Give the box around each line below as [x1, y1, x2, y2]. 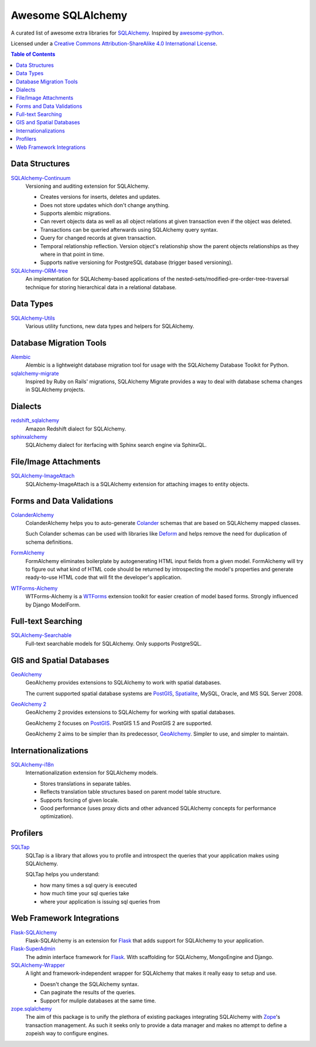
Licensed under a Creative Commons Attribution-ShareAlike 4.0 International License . [11, 40, 218, 47]
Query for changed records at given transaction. [40, 235, 157, 242]
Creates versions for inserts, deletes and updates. [40, 194, 161, 201]
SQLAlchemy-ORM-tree [11, 267, 68, 274]
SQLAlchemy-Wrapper [11, 962, 66, 969]
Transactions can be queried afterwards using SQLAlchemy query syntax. [40, 226, 218, 233]
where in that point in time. [40, 251, 105, 258]
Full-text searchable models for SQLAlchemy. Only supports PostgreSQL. [25, 640, 202, 647]
